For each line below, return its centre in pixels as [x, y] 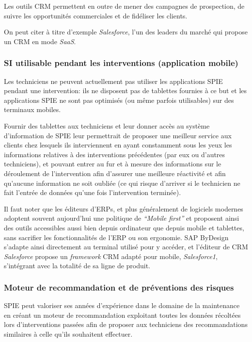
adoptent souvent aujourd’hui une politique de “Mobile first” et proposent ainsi [122, 218]
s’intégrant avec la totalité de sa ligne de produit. [77, 266]
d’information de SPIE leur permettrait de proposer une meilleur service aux [118, 135]
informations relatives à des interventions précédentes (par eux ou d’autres [115, 154]
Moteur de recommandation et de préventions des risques [119, 287]
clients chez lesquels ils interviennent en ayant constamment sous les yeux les [118, 145]
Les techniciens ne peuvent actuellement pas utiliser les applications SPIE [113, 81]
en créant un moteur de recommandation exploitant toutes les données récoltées [122, 315]
